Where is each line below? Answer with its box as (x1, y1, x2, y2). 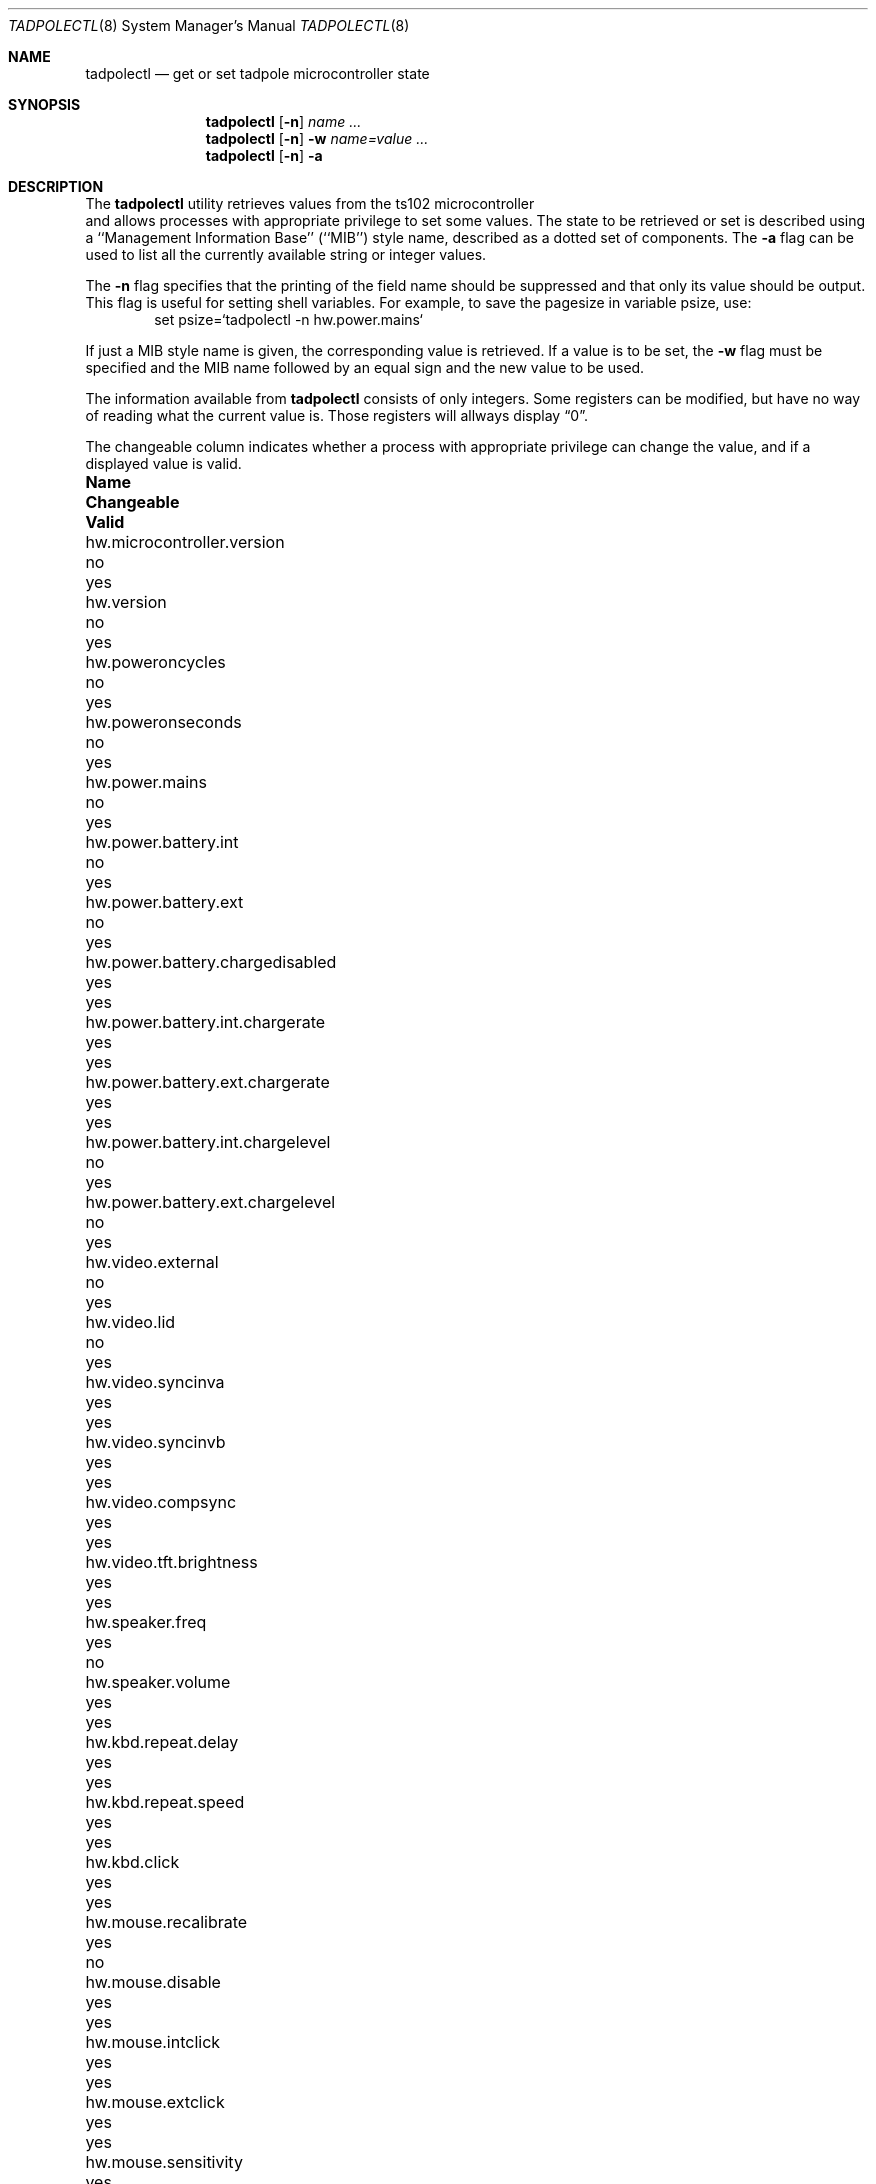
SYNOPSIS (8, 96, 81, 113)
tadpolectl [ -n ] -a (205, 147, 323, 164)
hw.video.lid (85, 1312, 176, 1332)
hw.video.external (85, 1252, 219, 1272)
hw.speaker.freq (85, 1612, 207, 1632)
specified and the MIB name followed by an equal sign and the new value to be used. (85, 359, 645, 376)
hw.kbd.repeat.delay (85, 1732, 239, 1752)
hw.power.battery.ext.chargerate (85, 1072, 330, 1092)
